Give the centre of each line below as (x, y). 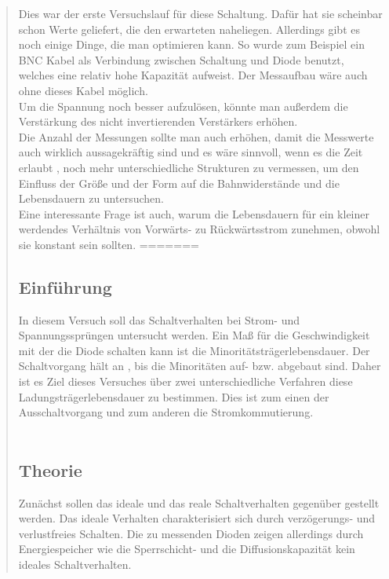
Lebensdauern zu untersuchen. (91, 198)
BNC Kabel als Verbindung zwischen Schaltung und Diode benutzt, (181, 59)
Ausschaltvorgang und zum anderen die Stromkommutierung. (166, 412)
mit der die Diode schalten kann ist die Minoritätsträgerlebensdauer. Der (194, 350)
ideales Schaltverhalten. (75, 564)
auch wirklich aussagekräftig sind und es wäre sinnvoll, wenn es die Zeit (191, 152)
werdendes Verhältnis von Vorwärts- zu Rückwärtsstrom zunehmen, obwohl (199, 229)
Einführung (65, 286)
